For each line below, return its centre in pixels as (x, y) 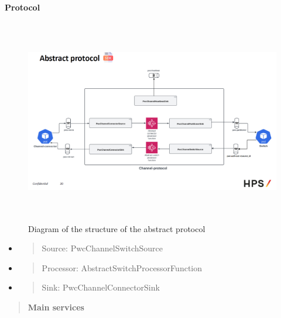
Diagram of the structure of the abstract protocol (117, 228)
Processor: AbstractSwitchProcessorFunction (122, 267)
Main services (56, 307)
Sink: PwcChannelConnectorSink (101, 287)
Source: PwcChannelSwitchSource (102, 248)
